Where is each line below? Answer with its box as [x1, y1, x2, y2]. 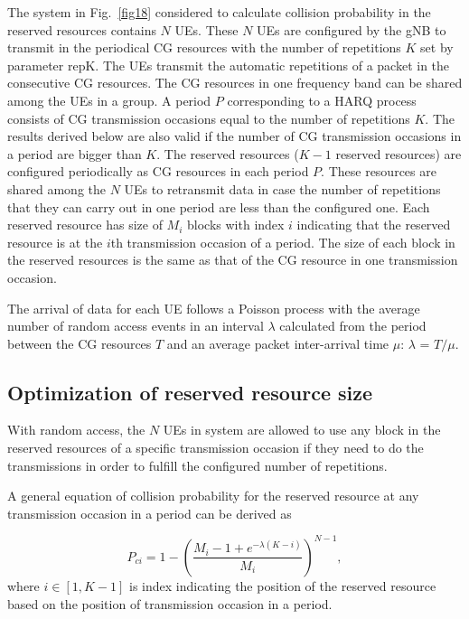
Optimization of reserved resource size [7, 378, 373, 406]
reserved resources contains [7, 20, 156, 39]
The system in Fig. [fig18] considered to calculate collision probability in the [7, 3, 431, 21]
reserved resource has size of [7, 215, 163, 234]
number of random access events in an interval [7, 316, 264, 335]
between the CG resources [7, 333, 152, 352]
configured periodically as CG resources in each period [7, 162, 309, 181]
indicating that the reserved [296, 215, 451, 234]
